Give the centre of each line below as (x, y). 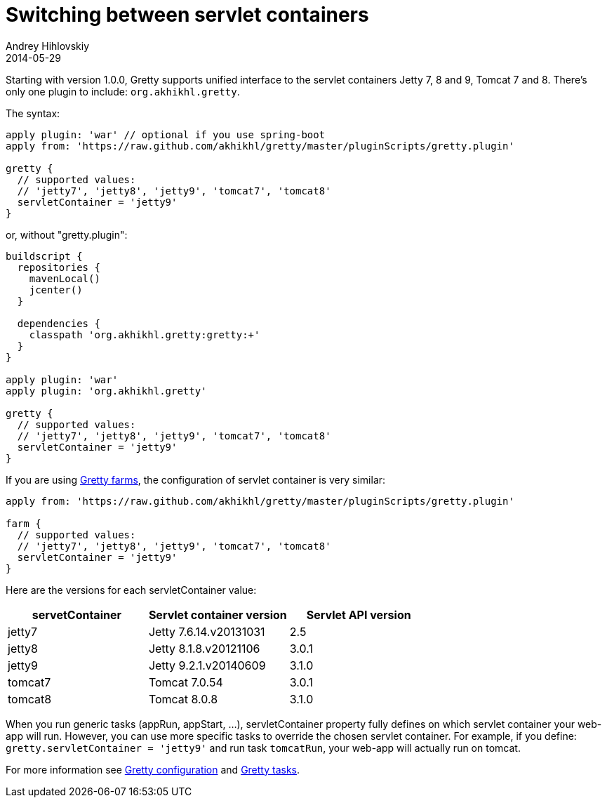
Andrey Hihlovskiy (48, 46)
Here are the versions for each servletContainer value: (131, 590)
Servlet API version (359, 615)
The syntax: (33, 113)
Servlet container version (218, 615)
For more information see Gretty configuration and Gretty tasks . (153, 769)
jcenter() (56, 290)
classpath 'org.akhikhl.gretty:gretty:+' (145, 334)
